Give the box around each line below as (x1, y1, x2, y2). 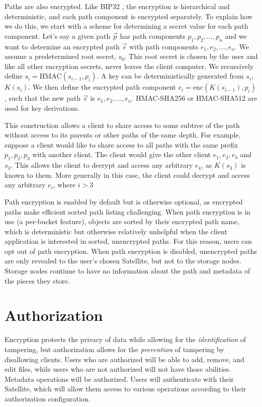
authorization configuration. (5, 393, 91, 403)
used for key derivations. (5, 102, 80, 113)
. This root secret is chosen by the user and (124, 51, 258, 61)
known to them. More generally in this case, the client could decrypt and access (5, 169, 250, 180)
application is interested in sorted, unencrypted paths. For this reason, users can (5, 236, 252, 246)
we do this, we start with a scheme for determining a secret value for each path (5, 21, 248, 31)
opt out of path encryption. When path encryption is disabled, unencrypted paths (5, 245, 257, 256)
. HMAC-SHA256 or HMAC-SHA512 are (131, 93, 257, 103)
